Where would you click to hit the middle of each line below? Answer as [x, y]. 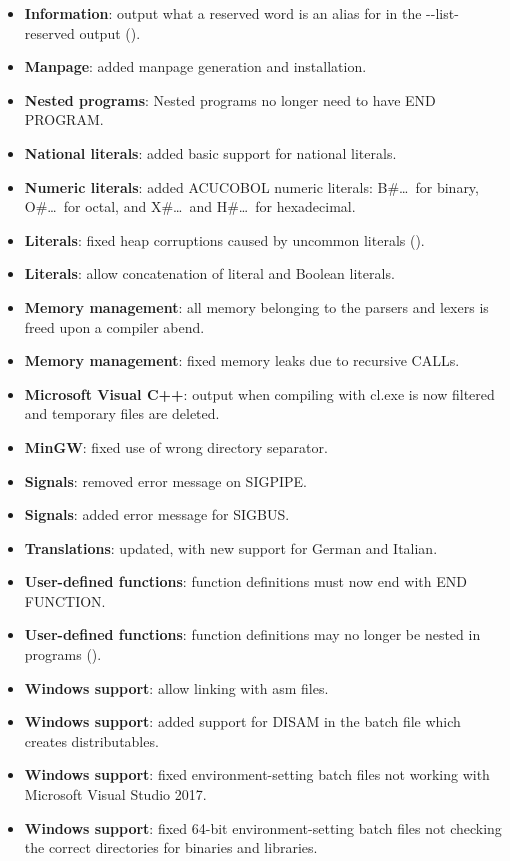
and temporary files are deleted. [122, 413]
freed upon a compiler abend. [114, 326]
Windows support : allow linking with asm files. [176, 687]
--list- [442, 13]
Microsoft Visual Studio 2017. [115, 794]
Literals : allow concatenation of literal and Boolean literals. [209, 273]
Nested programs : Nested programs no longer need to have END [230, 99]
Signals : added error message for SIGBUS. [157, 514]
